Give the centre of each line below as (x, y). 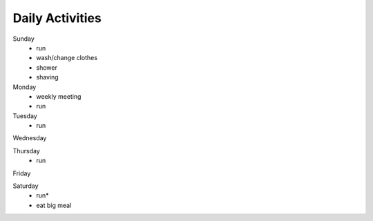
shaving (47, 77)
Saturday (26, 186)
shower (47, 67)
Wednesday (30, 138)
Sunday (23, 39)
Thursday (27, 151)
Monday (25, 87)
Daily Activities (57, 18)
